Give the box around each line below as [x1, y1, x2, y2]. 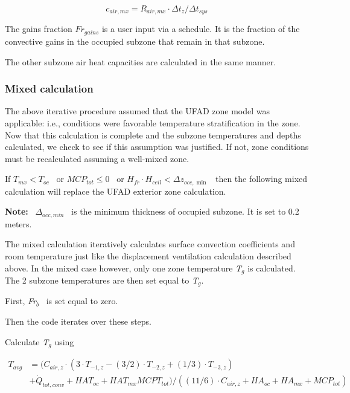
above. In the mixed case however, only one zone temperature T [5, 261, 242, 274]
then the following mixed [215, 172, 308, 185]
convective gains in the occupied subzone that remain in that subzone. [5, 34, 265, 47]
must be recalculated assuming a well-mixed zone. [5, 152, 189, 164]
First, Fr [5, 294, 37, 307]
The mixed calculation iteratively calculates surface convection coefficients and [5, 238, 295, 250]
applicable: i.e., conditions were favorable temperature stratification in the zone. [5, 116, 301, 129]
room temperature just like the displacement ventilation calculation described [5, 249, 291, 262]
